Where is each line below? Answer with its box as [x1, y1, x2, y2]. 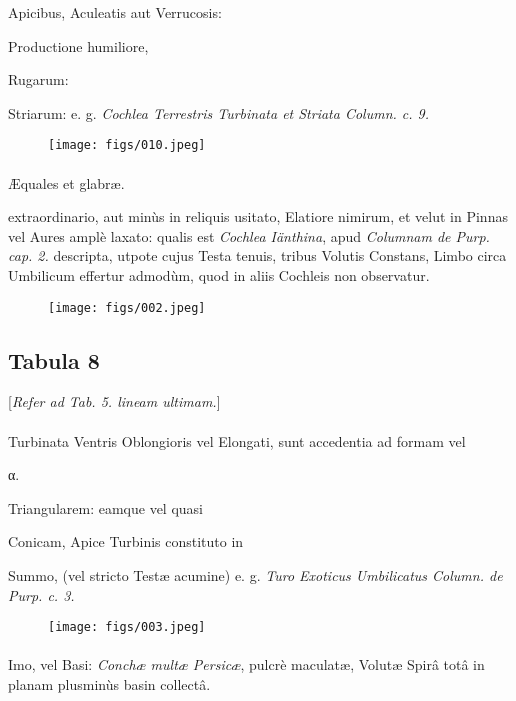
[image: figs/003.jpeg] [48, 620, 206, 635]
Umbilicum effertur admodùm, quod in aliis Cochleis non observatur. [8, 265, 430, 285]
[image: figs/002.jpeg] [48, 300, 206, 315]
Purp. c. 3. [8, 584, 75, 605]
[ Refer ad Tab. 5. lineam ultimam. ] [8, 391, 221, 412]
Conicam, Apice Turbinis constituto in [8, 531, 244, 552]
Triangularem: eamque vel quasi [8, 497, 203, 518]
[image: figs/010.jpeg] [48, 138, 206, 153]
